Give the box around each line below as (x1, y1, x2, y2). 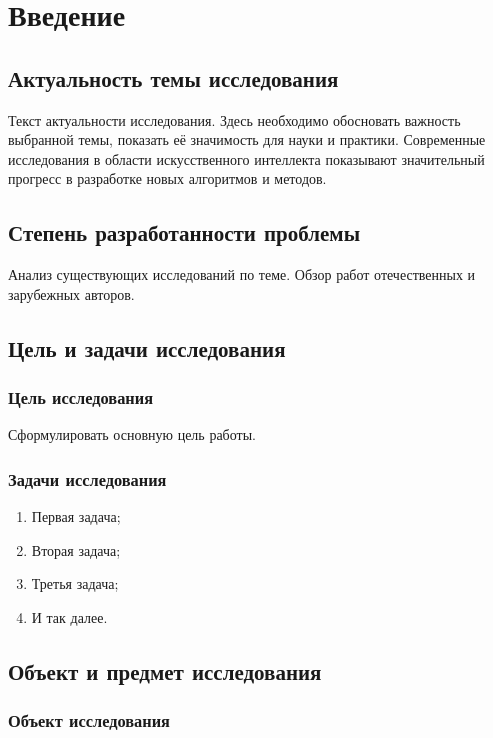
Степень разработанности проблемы (8, 217, 361, 248)
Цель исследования (8, 385, 154, 410)
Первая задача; (31, 506, 121, 527)
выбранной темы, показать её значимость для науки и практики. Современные (8, 129, 486, 150)
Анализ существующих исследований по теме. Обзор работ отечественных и (8, 264, 476, 285)
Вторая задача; (31, 539, 121, 560)
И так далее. (31, 606, 108, 627)
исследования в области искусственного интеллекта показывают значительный (8, 148, 485, 169)
